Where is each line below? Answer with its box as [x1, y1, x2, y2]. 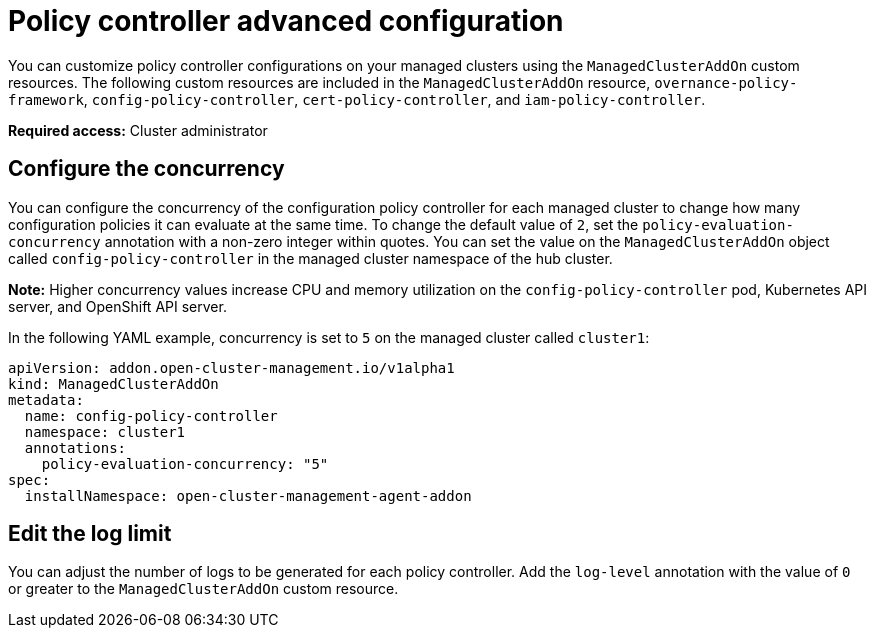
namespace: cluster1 [24, 423, 186, 440]
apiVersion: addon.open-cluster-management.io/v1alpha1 [8, 359, 455, 376]
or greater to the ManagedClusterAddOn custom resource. [8, 580, 399, 598]
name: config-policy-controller [24, 407, 278, 424]
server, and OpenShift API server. [8, 297, 227, 315]
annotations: [24, 439, 127, 456]
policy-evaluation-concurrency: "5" [41, 455, 329, 472]
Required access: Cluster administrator [8, 121, 268, 139]
